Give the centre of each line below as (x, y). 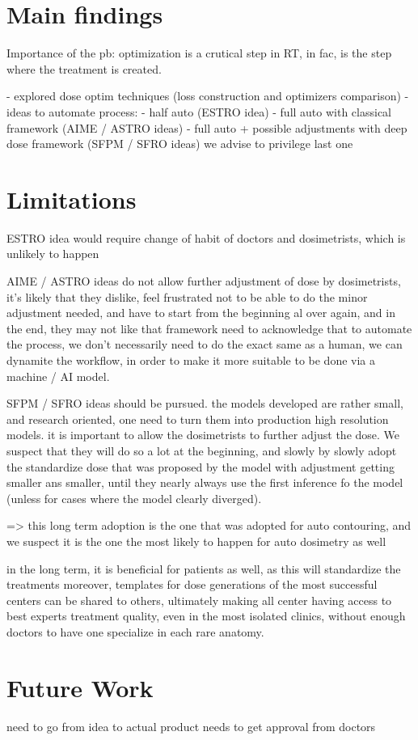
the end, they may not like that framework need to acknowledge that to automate (209, 328)
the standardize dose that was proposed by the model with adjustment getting (201, 466)
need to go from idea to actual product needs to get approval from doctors (191, 726)
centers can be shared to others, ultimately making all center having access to (199, 600)
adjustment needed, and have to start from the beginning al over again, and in (201, 313)
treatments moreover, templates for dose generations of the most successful (192, 584)
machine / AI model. (58, 376)
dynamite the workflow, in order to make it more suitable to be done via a (191, 359)
